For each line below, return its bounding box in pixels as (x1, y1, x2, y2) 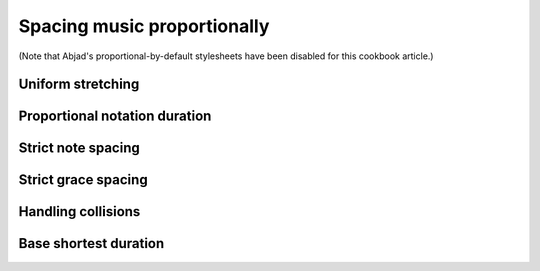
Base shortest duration (18, 235, 165, 252)
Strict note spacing (18, 140, 140, 157)
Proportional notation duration (18, 108, 212, 125)
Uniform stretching (18, 76, 140, 93)
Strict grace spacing (18, 171, 149, 189)
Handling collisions (18, 203, 141, 220)
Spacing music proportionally (18, 15, 270, 37)
